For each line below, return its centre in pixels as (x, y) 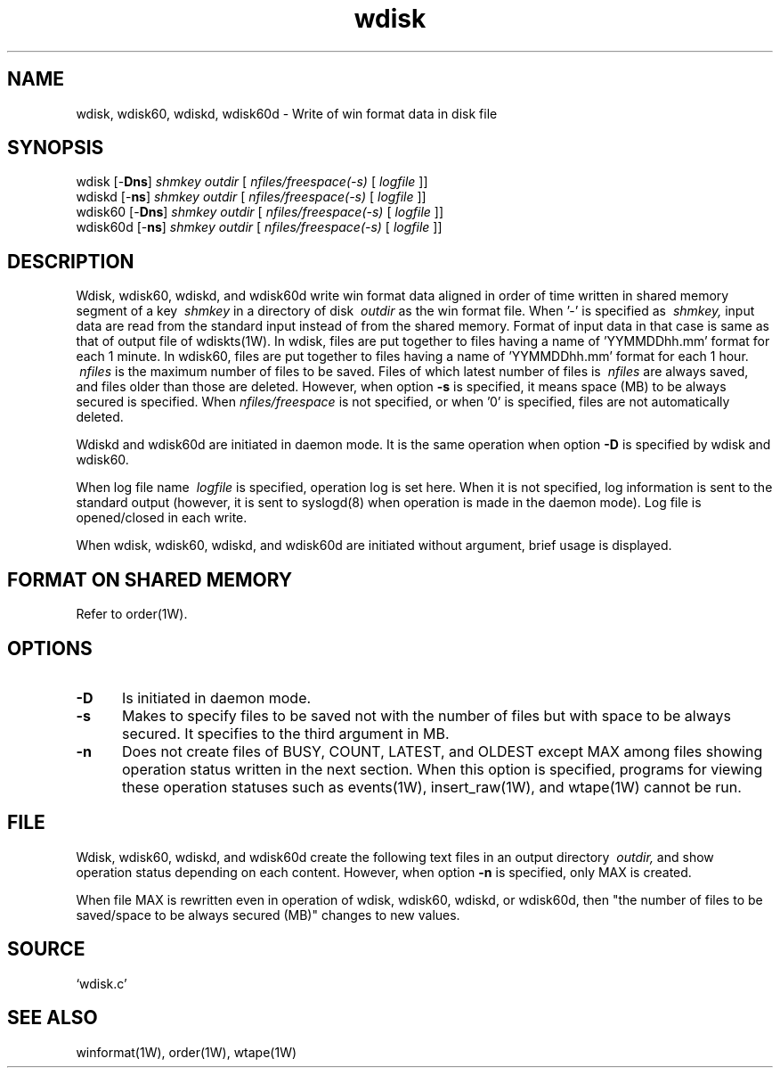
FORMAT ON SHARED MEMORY (150, 579)
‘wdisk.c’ (102, 983)
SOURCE (46, 949)
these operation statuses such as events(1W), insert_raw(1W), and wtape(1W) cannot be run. (431, 787)
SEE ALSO (53, 1018)
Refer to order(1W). (132, 614)
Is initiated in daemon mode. (216, 698)
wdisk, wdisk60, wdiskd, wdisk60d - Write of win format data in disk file (287, 113)
